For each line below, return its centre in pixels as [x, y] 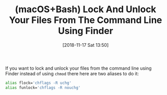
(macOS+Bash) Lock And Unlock [86, 9]
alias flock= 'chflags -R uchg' [38, 83]
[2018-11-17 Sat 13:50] [86, 45]
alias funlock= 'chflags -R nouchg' [43, 87]
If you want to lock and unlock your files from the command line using [78, 68]
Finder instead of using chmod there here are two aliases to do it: [72, 73]
